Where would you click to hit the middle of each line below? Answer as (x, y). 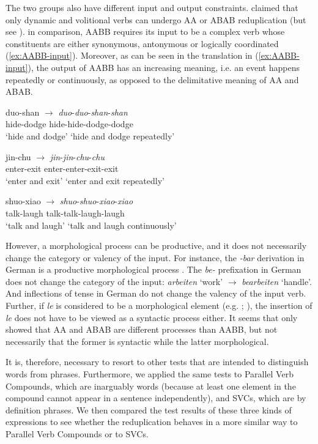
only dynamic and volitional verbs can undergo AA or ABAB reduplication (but (156, 19)
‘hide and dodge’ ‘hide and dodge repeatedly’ (90, 135)
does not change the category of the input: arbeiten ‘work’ (114, 281)
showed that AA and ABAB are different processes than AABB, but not (142, 329)
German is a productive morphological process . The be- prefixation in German (153, 269)
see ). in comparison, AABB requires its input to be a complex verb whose (145, 31)
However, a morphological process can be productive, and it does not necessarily (156, 246)
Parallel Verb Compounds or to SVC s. (77, 434)
